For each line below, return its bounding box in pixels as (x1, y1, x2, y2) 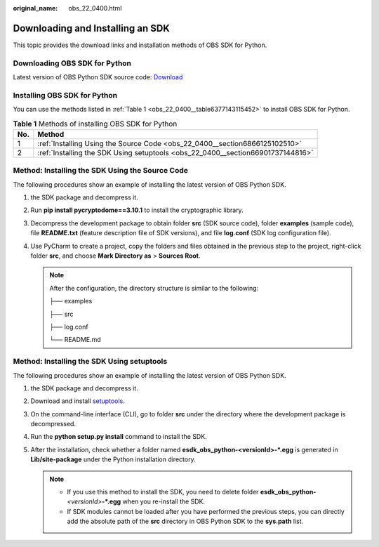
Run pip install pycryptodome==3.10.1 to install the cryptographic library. (30, 206, 244, 214)
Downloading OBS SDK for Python (13, 58, 132, 68)
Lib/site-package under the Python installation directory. (30, 455, 196, 463)
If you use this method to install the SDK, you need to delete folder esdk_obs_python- (67, 488, 317, 496)
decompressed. (30, 420, 77, 428)
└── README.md (49, 336, 101, 344)
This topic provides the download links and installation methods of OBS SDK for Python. (13, 41, 267, 49)
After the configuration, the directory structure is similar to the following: (49, 284, 259, 292)
